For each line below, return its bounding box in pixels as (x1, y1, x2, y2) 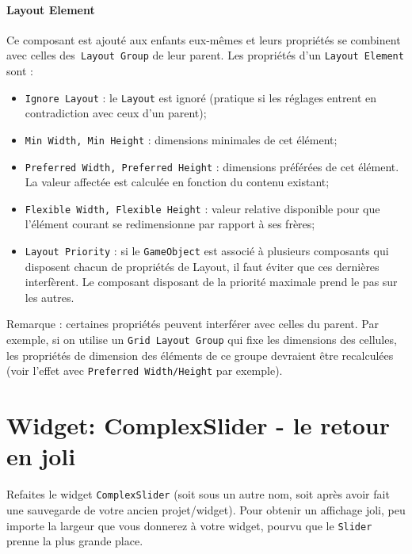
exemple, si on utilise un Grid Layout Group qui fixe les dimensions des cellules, (6, 331, 397, 348)
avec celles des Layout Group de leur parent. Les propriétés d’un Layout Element (6, 47, 404, 63)
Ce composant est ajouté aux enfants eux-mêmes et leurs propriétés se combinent (6, 31, 401, 48)
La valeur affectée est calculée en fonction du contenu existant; (25, 174, 330, 190)
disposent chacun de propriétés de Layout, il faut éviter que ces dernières (25, 258, 380, 274)
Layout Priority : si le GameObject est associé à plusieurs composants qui (25, 243, 389, 259)
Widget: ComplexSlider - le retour (6, 409, 390, 441)
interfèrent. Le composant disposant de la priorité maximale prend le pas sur (25, 273, 398, 290)
